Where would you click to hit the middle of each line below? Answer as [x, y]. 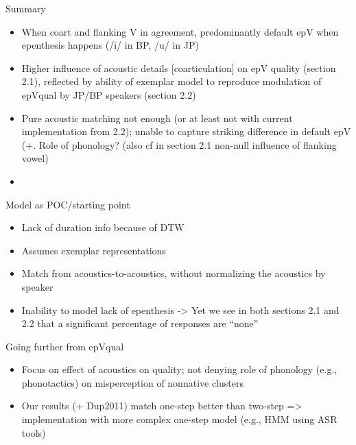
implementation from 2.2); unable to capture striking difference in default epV [186, 131]
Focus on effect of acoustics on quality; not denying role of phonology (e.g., [179, 369]
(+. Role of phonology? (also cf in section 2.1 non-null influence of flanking [179, 144]
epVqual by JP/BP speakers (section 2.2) [109, 94]
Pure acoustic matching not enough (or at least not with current [157, 118]
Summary [26, 8]
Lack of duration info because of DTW [103, 227]
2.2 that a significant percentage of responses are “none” [140, 323]
